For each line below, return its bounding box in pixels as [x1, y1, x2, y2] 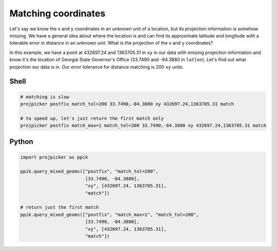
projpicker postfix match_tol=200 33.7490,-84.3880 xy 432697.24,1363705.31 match [20, 101, 234, 107]
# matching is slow [20, 94, 69, 100]
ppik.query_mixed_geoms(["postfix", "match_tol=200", [20, 168, 159, 175]
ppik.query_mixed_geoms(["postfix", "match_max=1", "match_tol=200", [20, 211, 199, 218]
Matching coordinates [9, 8, 106, 19]
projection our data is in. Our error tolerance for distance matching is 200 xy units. [9, 64, 184, 70]
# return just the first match [20, 204, 100, 210]
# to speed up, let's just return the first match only [20, 115, 164, 121]
